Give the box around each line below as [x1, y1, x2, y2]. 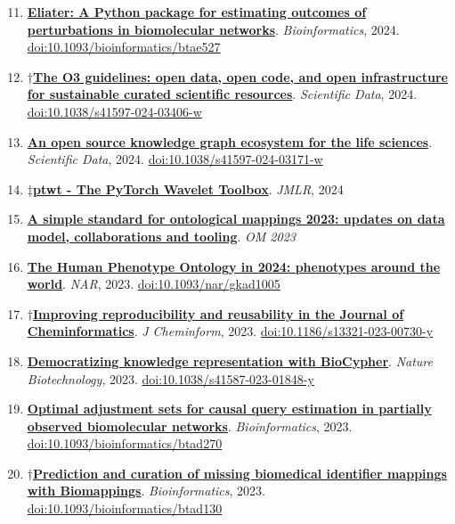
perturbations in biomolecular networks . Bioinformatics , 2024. [27, 20, 400, 38]
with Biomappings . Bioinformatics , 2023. [27, 481, 265, 500]
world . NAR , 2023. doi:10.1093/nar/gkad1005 [27, 274, 280, 293]
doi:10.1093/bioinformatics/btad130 [27, 499, 223, 518]
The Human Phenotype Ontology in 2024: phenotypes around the [27, 257, 441, 275]
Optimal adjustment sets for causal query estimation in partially [27, 399, 432, 418]
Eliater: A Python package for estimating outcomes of [27, 3, 367, 20]
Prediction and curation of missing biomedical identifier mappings [33, 463, 447, 482]
